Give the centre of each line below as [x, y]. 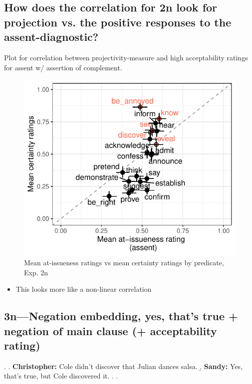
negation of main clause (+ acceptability [111, 330]
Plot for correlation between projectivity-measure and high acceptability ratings [126, 57]
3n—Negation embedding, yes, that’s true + [121, 316]
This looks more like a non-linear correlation [84, 289]
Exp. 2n [36, 272]
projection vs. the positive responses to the [118, 22]
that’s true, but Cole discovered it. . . [61, 376]
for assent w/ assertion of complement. [63, 67]
